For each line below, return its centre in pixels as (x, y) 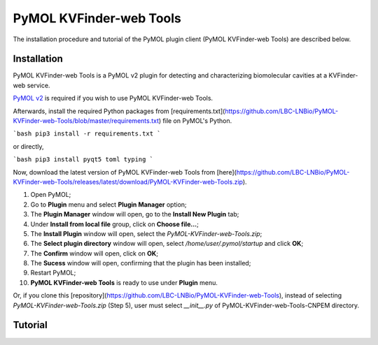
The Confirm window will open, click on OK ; (94, 253)
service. (38, 85)
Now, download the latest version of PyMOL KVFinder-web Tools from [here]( (125, 172)
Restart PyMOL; (53, 273)
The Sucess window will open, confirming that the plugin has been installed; (141, 263)
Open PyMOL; (51, 195)
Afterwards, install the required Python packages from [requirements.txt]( (119, 111)
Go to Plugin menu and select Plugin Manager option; (108, 204)
